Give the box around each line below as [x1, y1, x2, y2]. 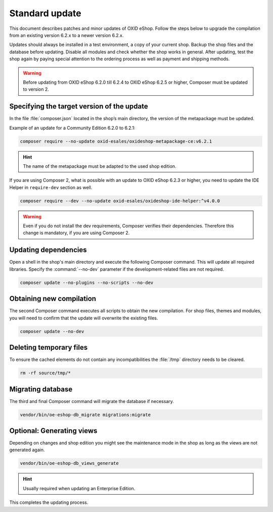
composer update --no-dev [20, 328, 84, 334]
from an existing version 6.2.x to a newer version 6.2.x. [9, 32, 124, 38]
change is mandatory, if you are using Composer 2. [23, 230, 130, 236]
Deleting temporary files [9, 343, 88, 352]
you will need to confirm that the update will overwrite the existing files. [9, 315, 158, 321]
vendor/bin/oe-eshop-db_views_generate [20, 460, 119, 466]
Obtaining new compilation [9, 295, 96, 303]
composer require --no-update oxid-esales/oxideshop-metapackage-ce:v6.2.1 [20, 138, 212, 144]
